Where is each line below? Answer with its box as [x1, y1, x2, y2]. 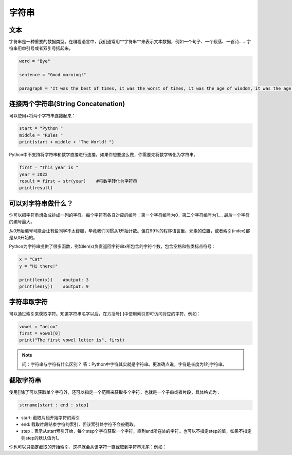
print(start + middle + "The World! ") [19, 139, 114, 145]
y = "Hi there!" [19, 263, 58, 269]
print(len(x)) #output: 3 [19, 277, 89, 282]
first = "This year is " [19, 165, 79, 170]
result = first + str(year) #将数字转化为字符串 [19, 178, 137, 184]
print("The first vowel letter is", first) [19, 337, 125, 343]
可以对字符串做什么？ [9, 199, 73, 208]
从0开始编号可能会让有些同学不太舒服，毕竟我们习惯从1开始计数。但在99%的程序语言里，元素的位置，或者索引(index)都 [9, 227, 250, 233]
